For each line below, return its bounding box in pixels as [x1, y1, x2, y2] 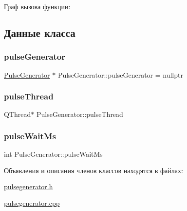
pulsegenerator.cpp [4, 198, 60, 208]
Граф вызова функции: [4, 1, 71, 11]
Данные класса [4, 25, 75, 40]
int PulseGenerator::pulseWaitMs [4, 149, 103, 159]
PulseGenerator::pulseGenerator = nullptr [57, 69, 183, 80]
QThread [4, 109, 31, 119]
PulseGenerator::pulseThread [36, 109, 123, 119]
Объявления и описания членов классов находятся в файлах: [4, 165, 183, 175]
